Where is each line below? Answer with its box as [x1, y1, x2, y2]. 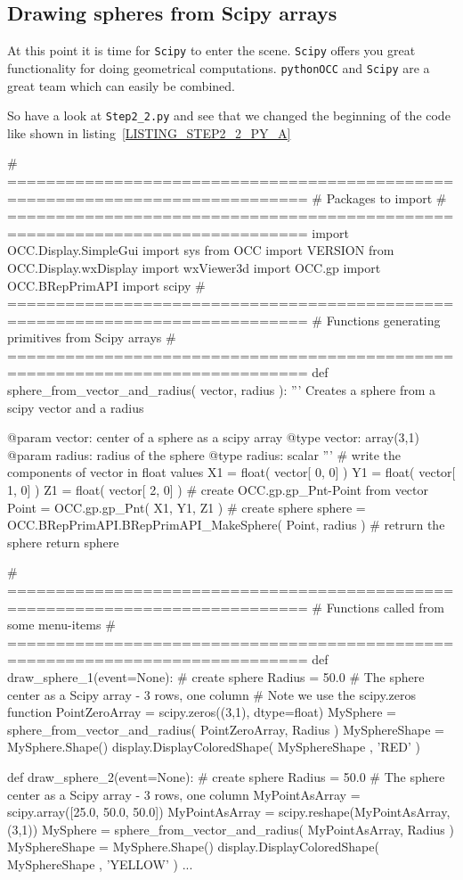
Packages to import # [326, 188, 447, 207]
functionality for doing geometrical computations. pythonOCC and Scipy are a [7, 58, 430, 77]
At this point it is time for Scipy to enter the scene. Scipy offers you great [7, 41, 416, 60]
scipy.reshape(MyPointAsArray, [279, 802, 451, 821]
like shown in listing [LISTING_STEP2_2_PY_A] [7, 123, 291, 142]
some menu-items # [7, 615, 116, 634]
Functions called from [326, 597, 444, 616]
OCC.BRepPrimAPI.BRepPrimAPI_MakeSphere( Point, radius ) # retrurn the [7, 515, 445, 534]
